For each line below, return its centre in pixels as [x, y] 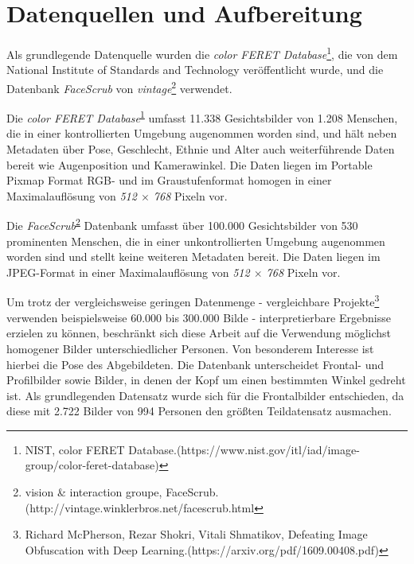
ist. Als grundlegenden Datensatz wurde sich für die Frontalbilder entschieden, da [205, 395]
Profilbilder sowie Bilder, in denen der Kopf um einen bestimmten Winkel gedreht [206, 380]
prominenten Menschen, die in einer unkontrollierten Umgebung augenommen [196, 241]
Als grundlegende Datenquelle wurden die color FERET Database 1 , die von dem [202, 53]
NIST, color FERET [75, 449]
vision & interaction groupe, [94, 492]
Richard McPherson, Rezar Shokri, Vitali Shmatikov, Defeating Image [196, 534]
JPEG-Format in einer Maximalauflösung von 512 [128, 272]
